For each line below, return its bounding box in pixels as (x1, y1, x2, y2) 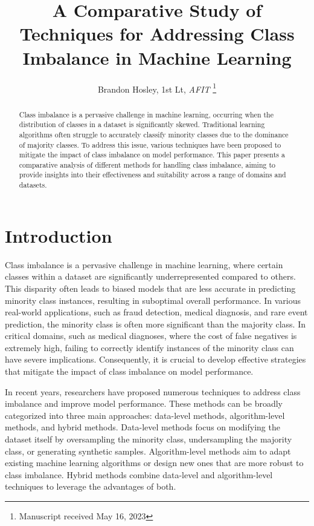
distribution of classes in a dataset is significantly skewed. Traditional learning (19, 119, 265, 130)
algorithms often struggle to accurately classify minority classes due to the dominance (19, 129, 289, 139)
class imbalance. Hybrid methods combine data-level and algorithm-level (5, 468, 273, 481)
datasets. (19, 180, 47, 190)
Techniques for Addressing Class (19, 21, 295, 46)
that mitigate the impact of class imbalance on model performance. (5, 365, 254, 378)
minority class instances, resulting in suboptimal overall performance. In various (5, 294, 301, 306)
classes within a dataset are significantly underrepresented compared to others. (5, 270, 296, 283)
